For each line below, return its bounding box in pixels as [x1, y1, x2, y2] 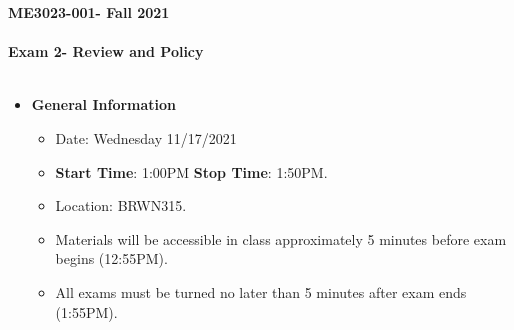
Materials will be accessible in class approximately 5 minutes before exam [55, 228, 507, 249]
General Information [31, 94, 177, 115]
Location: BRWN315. [55, 195, 187, 216]
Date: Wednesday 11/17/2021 [55, 127, 237, 148]
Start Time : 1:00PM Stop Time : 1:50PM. [55, 161, 328, 182]
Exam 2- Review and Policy [8, 41, 204, 62]
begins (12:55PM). [55, 248, 168, 269]
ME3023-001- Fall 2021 [8, 2, 170, 22]
